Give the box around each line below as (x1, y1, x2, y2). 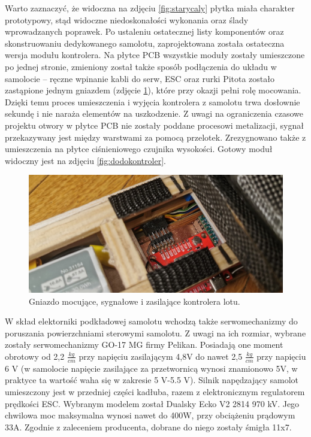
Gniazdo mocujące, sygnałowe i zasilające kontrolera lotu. (29, 295, 240, 307)
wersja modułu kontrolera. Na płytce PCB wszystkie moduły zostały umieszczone (5, 48, 305, 61)
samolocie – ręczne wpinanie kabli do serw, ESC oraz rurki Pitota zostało (5, 72, 275, 84)
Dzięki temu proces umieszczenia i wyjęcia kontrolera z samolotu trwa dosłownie (5, 95, 300, 108)
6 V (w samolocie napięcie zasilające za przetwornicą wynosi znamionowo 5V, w (5, 362, 298, 374)
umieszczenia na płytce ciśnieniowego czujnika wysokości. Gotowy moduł (5, 142, 273, 155)
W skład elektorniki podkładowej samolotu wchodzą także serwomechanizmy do (5, 315, 298, 327)
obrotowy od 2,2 (5, 350, 65, 362)
